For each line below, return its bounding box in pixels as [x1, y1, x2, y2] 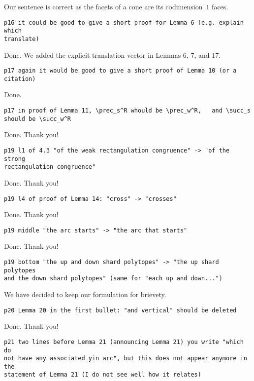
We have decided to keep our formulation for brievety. [4, 289, 166, 299]
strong [4, 155, 25, 162]
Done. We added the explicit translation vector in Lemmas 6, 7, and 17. [4, 49, 221, 60]
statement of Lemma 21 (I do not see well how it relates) [4, 371, 201, 379]
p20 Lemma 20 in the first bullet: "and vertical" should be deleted [4, 306, 237, 314]
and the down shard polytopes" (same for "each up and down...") [4, 275, 222, 282]
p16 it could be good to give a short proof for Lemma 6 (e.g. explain [4, 19, 244, 26]
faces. [212, 1, 228, 11]
